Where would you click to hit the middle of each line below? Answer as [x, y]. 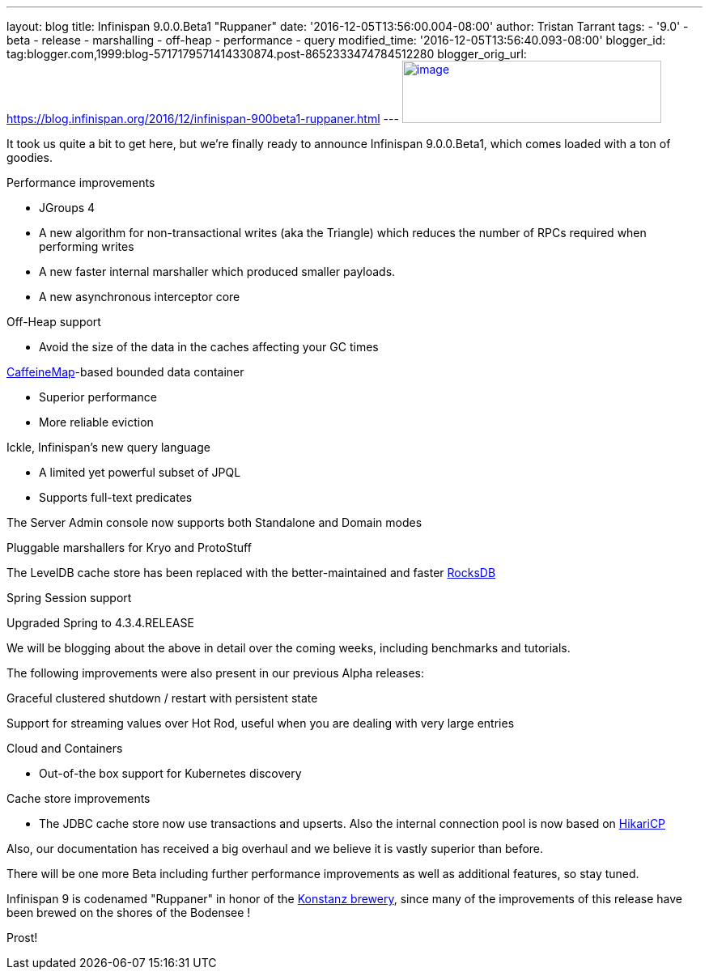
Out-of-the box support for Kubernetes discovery [170, 773]
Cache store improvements [79, 798]
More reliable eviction [96, 422]
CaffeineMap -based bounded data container [125, 372]
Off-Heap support [54, 322]
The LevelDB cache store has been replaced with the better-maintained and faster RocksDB [251, 573]
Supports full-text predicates [116, 497]
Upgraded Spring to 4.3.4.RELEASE [100, 623]
